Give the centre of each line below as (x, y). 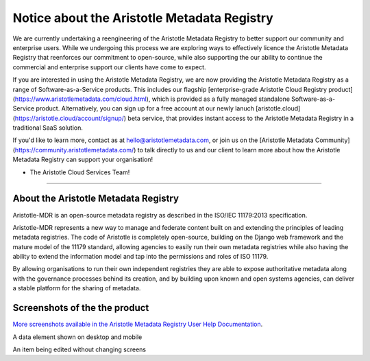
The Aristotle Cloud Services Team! (80, 172)
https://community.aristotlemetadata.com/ (74, 150)
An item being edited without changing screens (79, 349)
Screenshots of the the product (81, 308)
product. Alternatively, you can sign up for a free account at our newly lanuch (145, 108)
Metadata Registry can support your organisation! (83, 160)
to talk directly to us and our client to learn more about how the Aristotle (239, 150)
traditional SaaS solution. (48, 128)
